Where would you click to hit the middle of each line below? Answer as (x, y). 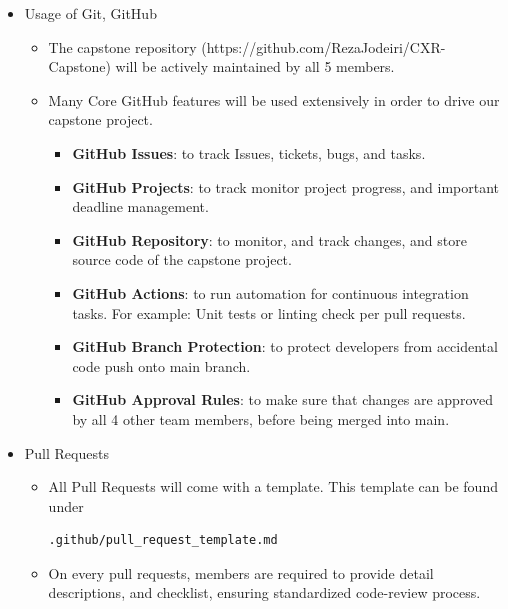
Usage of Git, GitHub (90, 13)
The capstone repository (122, 46)
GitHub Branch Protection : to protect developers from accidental (285, 346)
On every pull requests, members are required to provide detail (241, 572)
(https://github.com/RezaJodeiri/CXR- (323, 46)
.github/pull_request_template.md (163, 540)
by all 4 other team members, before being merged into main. (261, 418)
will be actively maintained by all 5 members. (255, 66)
